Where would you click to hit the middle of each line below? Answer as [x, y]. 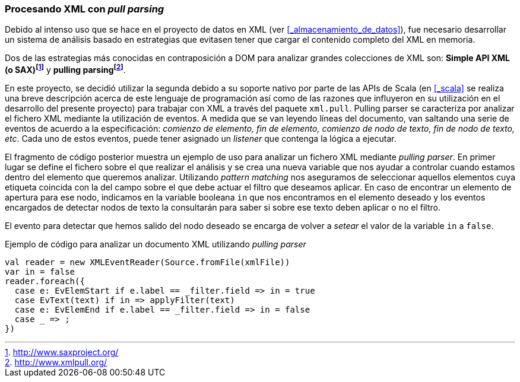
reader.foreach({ [45, 281]
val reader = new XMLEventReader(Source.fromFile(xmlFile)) [148, 262]
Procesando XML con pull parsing [85, 9]
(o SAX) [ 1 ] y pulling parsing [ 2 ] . [65, 69]
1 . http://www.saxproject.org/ [62, 352]
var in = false [40, 272]
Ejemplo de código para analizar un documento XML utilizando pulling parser [156, 244]
